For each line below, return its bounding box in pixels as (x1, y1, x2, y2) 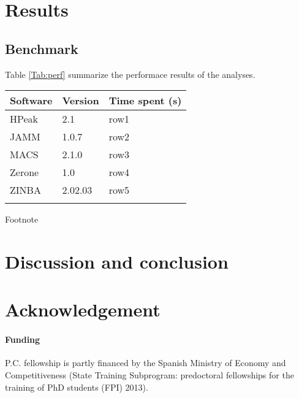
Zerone (10, 165, 39, 180)
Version (62, 93, 99, 108)
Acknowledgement (5, 297, 161, 322)
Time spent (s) (108, 93, 182, 108)
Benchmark (5, 39, 78, 58)
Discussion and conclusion (5, 248, 229, 274)
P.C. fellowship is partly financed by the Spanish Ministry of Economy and (5, 356, 286, 369)
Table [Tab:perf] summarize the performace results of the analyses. (5, 67, 255, 80)
